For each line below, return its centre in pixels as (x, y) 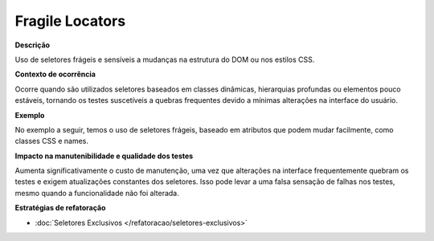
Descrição (33, 45)
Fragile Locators (70, 21)
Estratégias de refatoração (60, 208)
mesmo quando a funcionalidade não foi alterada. (97, 193)
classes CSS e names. (51, 141)
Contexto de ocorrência (55, 74)
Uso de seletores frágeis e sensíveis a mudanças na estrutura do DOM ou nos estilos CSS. (165, 59)
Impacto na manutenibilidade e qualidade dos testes (104, 156)
